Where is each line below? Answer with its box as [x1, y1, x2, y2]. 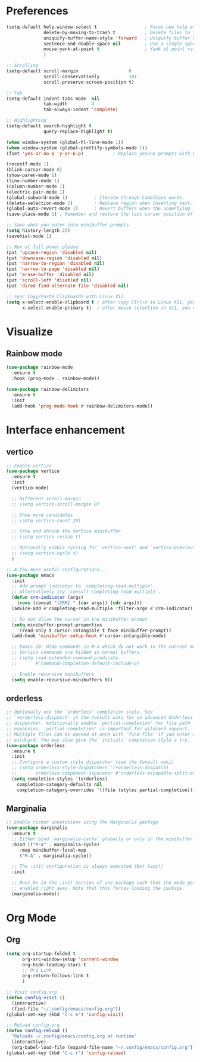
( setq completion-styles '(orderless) [11, 776, 108, 782]
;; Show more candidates [11, 512, 73, 518]
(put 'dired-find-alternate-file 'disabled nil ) [6, 283, 129, 289]
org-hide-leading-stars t [21, 962, 86, 968]
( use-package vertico [6, 468, 60, 475]
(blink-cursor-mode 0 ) [6, 167, 62, 173]
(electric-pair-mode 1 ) [6, 189, 65, 195]
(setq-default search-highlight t [6, 123, 92, 129]
